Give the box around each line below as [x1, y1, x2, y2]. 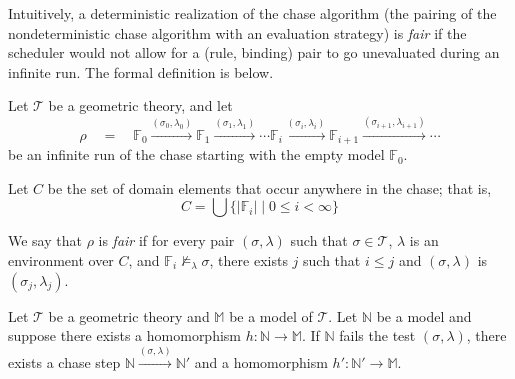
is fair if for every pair [98, 230, 235, 251]
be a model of [229, 305, 313, 326]
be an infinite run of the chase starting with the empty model [8, 144, 385, 165]
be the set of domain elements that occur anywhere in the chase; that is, [47, 177, 492, 198]
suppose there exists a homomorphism [8, 325, 242, 346]
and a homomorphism [194, 351, 328, 372]
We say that [8, 230, 82, 251]
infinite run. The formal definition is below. [8, 61, 274, 82]
